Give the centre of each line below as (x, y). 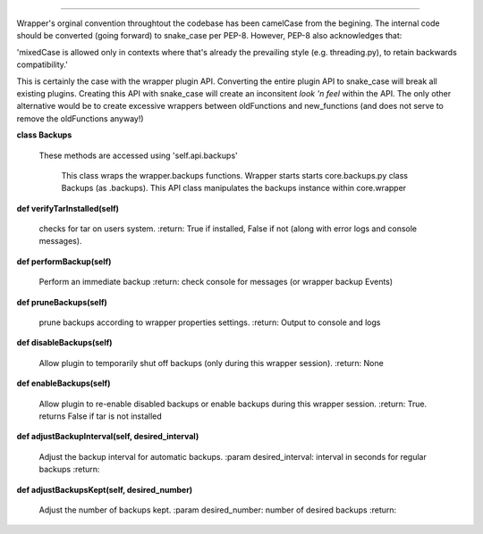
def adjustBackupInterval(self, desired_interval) (108, 437)
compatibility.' (42, 65)
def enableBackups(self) (64, 383)
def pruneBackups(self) (62, 302)
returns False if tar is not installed (101, 416)
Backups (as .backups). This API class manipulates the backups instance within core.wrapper (234, 188)
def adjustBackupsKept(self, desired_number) (105, 489)
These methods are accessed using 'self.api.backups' (138, 155)
